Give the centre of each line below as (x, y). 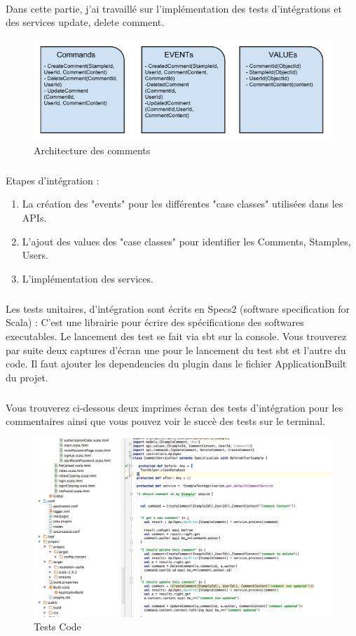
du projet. (27, 377)
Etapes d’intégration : (53, 180)
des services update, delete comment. (85, 22)
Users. (35, 255)
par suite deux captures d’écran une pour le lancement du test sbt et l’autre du (176, 350)
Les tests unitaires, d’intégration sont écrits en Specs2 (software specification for (178, 308)
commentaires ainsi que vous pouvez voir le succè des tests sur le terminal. (166, 421)
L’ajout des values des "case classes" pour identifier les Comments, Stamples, (186, 241)
